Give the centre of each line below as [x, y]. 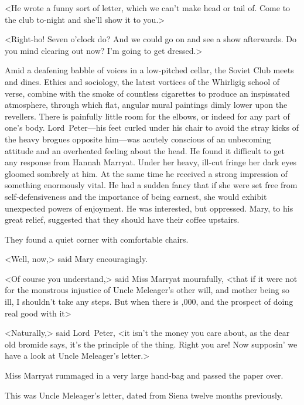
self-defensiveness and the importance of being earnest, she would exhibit [136, 196]
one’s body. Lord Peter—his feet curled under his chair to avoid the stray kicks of [152, 127]
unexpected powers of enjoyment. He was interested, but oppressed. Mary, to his [149, 208]
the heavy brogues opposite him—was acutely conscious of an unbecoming [138, 139]
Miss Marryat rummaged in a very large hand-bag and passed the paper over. [144, 375]
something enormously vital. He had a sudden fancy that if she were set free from [151, 185]
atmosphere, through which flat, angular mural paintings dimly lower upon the [146, 105]
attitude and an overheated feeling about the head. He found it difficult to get [145, 150]
